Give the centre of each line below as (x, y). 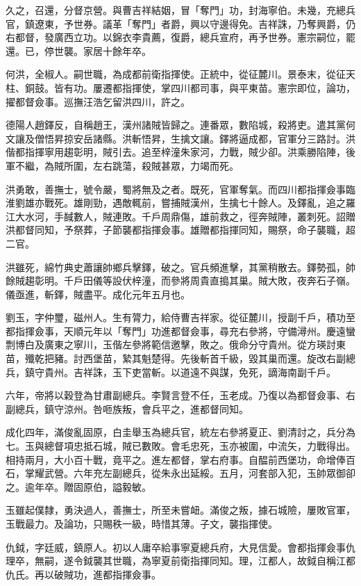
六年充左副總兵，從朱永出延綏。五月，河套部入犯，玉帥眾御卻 (214, 473)
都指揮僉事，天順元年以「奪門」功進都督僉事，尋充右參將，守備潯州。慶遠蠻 (180, 331)
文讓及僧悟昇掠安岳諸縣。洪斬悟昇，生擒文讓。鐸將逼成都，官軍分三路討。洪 (180, 138)
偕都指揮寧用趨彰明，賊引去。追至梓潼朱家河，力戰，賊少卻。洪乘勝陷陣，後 (180, 152)
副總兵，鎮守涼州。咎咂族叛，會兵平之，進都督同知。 (127, 408)
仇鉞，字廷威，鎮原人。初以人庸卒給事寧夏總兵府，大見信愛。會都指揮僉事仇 (180, 547)
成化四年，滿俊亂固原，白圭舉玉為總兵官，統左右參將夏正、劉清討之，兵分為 (180, 432)
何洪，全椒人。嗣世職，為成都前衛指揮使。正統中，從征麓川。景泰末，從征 (176, 74)
